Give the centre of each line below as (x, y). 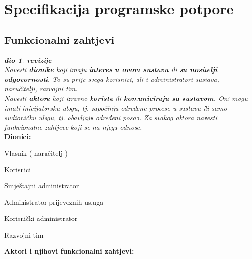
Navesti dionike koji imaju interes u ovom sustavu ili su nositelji (111, 70)
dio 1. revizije (28, 60)
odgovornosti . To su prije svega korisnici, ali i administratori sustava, (112, 79)
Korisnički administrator (41, 218)
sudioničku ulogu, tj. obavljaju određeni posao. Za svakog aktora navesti (111, 117)
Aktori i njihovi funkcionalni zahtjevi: (69, 251)
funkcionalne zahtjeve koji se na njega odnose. (73, 127)
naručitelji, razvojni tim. (41, 89)
